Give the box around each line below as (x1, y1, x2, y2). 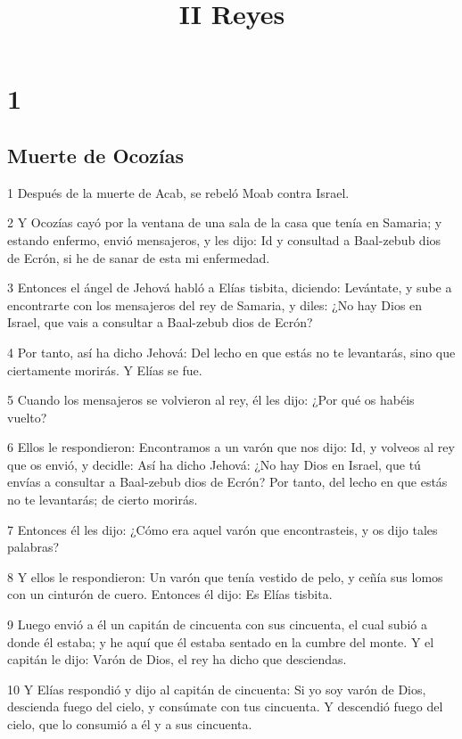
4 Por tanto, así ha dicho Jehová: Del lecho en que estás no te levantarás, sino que (7, 342, 456, 361)
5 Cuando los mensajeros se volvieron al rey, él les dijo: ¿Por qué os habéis (7, 390, 415, 409)
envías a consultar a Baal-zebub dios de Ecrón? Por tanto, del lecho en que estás (7, 472, 448, 491)
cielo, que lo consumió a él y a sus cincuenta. (7, 715, 252, 734)
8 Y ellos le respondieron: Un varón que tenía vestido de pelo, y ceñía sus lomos (7, 567, 443, 586)
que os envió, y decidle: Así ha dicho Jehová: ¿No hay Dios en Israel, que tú (7, 455, 421, 473)
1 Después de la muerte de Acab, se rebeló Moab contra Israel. (7, 183, 350, 201)
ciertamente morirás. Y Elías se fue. (7, 360, 202, 379)
